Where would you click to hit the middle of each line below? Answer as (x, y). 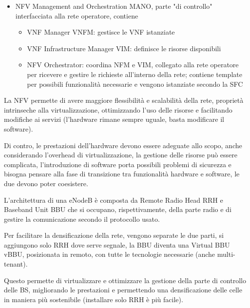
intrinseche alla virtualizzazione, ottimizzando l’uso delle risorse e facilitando (118, 109)
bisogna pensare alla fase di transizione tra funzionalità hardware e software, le (122, 174)
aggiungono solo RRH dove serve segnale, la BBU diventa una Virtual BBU (117, 244)
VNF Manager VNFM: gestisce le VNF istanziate (101, 32)
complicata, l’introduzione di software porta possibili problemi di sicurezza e (118, 164)
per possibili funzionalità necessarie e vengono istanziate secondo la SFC (135, 84)
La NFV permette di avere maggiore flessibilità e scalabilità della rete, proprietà (124, 100)
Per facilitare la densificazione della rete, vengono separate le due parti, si (114, 235)
